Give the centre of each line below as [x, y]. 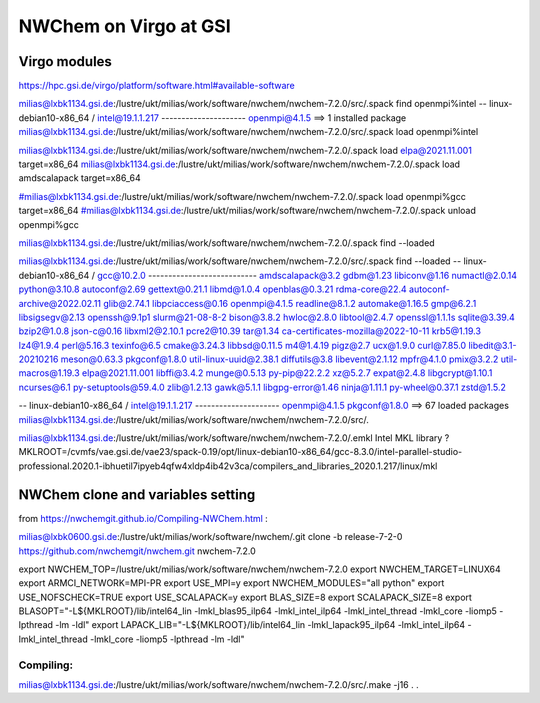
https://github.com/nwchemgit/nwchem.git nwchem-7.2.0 [137, 551]
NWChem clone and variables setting [137, 494]
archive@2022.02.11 [60, 303]
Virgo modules [65, 61]
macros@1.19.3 [49, 373]
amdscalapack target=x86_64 [80, 178]
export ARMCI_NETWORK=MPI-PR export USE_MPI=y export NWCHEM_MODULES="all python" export [231, 583]
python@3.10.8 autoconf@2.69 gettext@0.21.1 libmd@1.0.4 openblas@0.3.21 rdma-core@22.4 [212, 289]
